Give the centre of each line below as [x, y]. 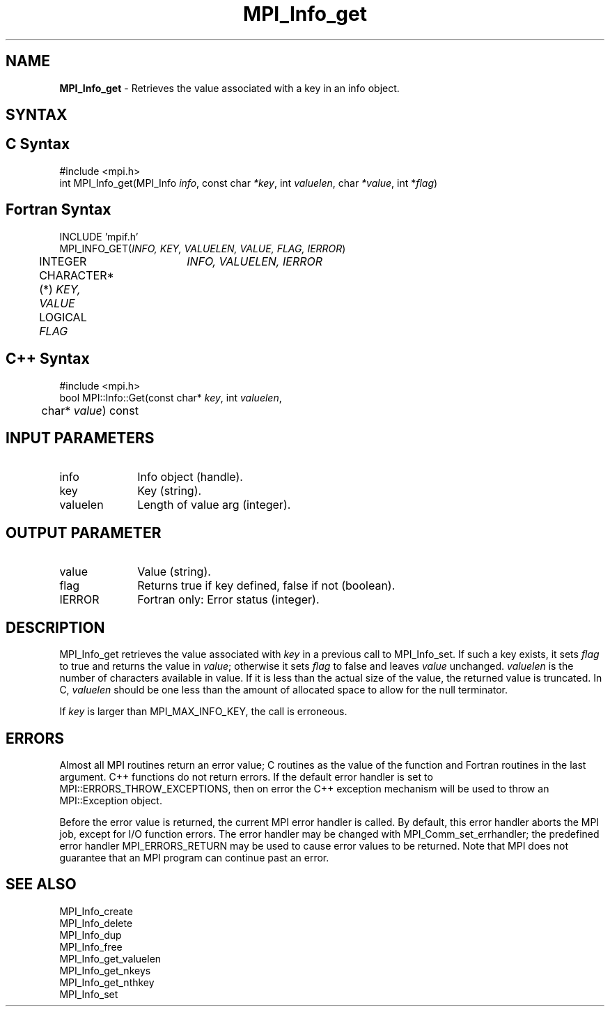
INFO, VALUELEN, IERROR [255, 261]
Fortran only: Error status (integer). [228, 600]
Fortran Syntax [58, 210]
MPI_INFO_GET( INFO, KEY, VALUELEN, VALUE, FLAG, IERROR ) [203, 248]
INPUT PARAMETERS [80, 438]
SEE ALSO [41, 884]
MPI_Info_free [91, 946]
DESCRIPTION [55, 627]
